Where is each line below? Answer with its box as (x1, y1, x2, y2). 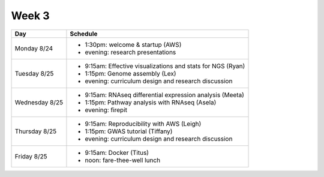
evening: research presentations (85, 48, 176, 56)
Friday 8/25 (14, 152, 47, 160)
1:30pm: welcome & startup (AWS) (85, 40, 182, 49)
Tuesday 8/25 (14, 69, 54, 77)
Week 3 (11, 9, 50, 22)
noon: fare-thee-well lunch (85, 156, 161, 164)
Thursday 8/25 (14, 127, 57, 135)
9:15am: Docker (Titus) (85, 148, 149, 157)
